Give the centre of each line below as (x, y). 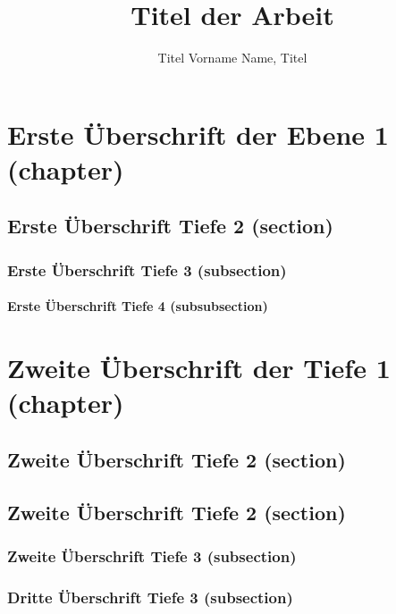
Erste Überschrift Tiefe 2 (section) (170, 226)
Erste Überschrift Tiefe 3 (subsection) (147, 269)
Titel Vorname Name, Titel (232, 58)
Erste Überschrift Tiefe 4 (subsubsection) (138, 306)
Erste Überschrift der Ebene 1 (198, 134)
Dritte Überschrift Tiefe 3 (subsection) (150, 597)
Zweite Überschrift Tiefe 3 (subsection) (152, 555)
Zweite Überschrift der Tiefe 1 (199, 368)
